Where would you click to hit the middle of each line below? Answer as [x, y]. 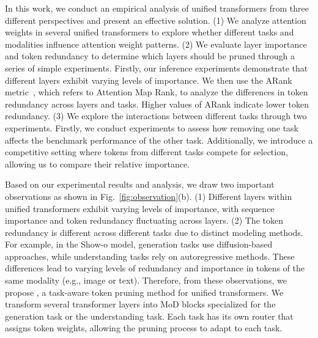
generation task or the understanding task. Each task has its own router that [149, 316]
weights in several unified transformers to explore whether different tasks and [150, 32]
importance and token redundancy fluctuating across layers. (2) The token [144, 220]
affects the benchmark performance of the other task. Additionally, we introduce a [159, 140]
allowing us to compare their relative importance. [98, 163]
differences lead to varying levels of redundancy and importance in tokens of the [155, 268]
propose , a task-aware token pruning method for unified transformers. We [144, 292]
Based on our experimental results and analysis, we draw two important [140, 184]
